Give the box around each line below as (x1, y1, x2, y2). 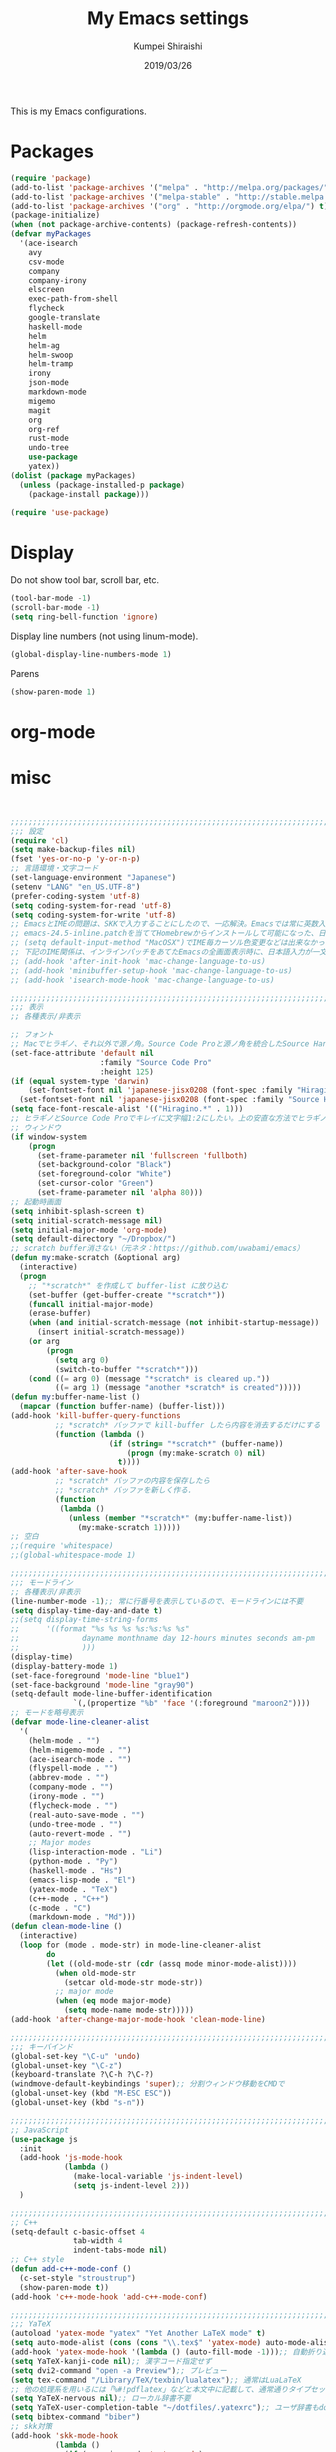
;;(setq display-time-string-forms (10, 1615, 159, 1625)
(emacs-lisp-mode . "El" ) (28, 1875, 137, 1885)
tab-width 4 (73, 2236, 123, 2246)
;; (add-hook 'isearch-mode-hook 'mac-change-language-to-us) (10, 975, 275, 985)
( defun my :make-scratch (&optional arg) (10, 1253, 182, 1263)
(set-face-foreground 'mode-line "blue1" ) (10, 1670, 190, 1681)
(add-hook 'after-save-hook (10, 1467, 128, 1477)
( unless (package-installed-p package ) (19, 480, 186, 490)
